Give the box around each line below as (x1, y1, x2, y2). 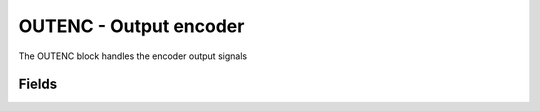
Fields (18, 76, 58, 93)
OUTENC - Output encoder (18, 15, 245, 37)
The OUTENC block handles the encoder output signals (18, 50, 248, 62)
